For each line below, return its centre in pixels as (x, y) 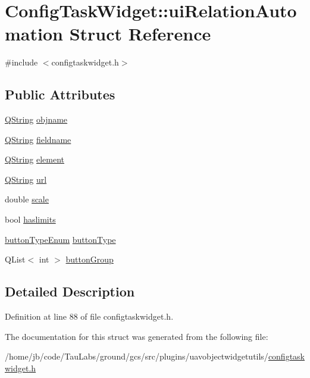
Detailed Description (70, 291)
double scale (27, 199)
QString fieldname (38, 139)
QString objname (36, 119)
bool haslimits (30, 219)
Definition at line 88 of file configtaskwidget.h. (89, 316)
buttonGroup (90, 259)
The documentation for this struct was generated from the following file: (137, 336)
